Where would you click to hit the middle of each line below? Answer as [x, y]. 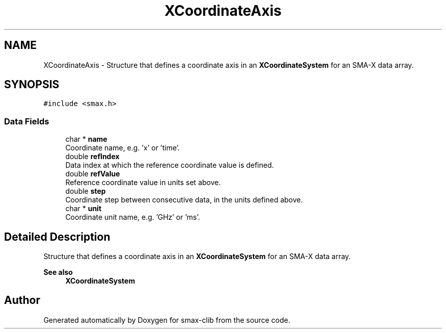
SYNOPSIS [32, 85]
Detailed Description [57, 237]
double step [86, 191]
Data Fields [27, 121]
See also [58, 272]
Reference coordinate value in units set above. [143, 183]
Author [22, 300]
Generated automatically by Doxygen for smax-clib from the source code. [167, 320]
